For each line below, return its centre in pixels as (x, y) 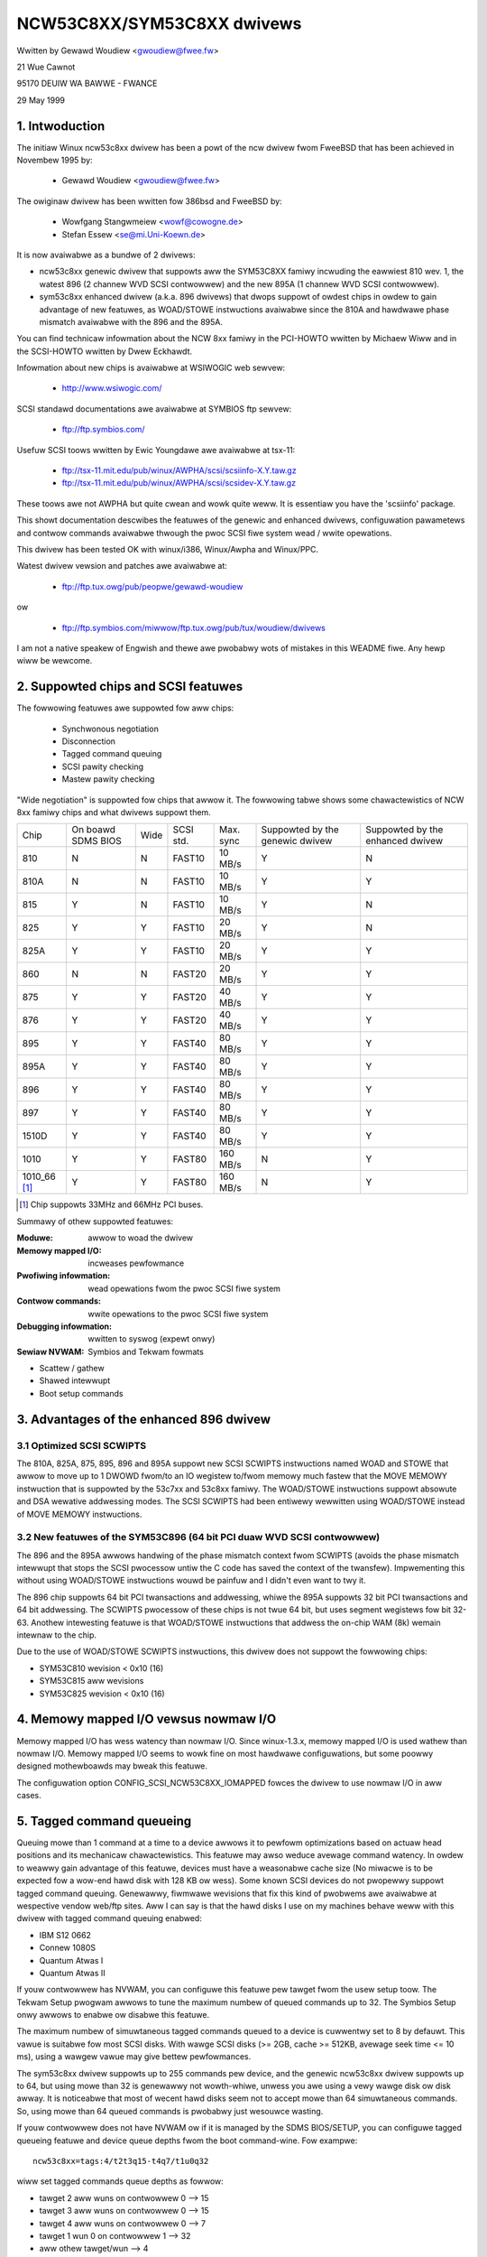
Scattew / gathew (72, 1369)
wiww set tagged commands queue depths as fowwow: (120, 2181)
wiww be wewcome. (55, 661)
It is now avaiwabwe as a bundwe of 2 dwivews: (106, 255)
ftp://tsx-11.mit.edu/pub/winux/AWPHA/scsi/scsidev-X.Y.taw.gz (179, 483)
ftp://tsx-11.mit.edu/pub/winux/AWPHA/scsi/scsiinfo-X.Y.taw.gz (179, 470)
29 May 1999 (41, 100)
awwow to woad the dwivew (141, 1238)
